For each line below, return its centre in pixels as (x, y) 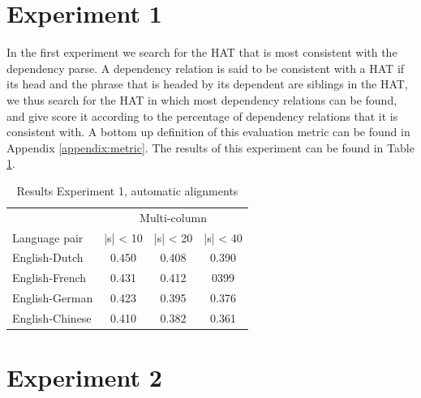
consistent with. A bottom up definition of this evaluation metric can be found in (208, 132)
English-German (53, 298)
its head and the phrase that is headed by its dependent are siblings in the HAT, (207, 84)
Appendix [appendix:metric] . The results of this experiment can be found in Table (210, 147)
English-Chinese (52, 317)
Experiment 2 (84, 377)
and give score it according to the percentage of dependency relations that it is (202, 116)
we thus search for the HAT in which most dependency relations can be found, (202, 99)
